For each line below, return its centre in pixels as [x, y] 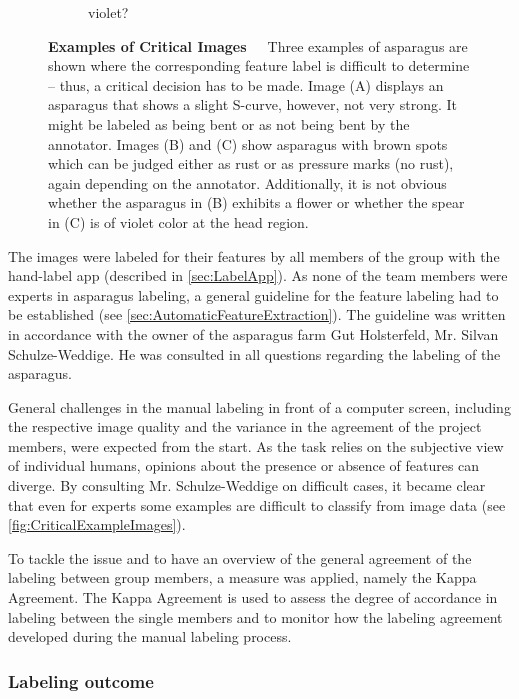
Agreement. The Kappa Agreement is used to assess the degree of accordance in [253, 597]
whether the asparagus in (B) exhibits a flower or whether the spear [256, 202]
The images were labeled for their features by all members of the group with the [254, 255]
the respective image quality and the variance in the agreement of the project [245, 426]
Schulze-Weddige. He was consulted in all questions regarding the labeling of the [254, 353]
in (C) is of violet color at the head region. [178, 221]
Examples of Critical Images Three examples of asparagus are [258, 45]
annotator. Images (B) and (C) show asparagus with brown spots [248, 143]
